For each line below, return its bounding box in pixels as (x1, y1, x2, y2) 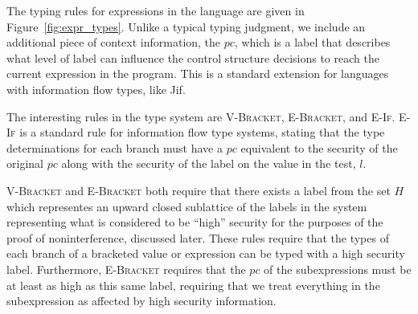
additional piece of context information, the (6, 34, 221, 51)
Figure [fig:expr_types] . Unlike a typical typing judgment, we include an (6, 18, 366, 35)
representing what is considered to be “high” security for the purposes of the (6, 214, 383, 230)
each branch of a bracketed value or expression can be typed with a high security (6, 245, 405, 262)
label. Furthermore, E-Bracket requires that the (6, 260, 246, 277)
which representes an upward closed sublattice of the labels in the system (6, 198, 367, 214)
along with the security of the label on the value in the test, (61, 155, 356, 172)
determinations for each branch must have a (6, 139, 223, 156)
